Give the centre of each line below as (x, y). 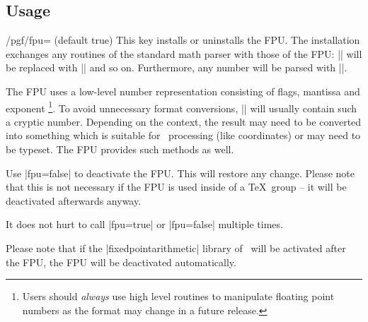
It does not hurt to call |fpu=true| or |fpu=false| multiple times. (144, 224)
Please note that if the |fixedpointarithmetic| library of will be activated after (176, 248)
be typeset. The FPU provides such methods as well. (120, 149)
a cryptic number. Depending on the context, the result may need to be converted (184, 121)
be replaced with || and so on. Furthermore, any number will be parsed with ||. (177, 67)
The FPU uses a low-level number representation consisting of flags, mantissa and (183, 91)
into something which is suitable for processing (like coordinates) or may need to (183, 135)
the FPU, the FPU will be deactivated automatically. (121, 262)
